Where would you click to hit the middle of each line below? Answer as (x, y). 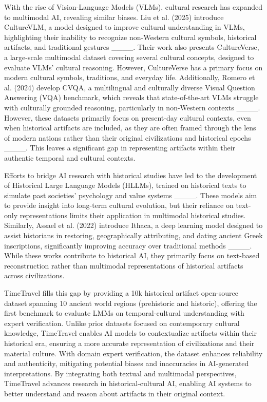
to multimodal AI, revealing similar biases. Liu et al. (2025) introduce (114, 17)
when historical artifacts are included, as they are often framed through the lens (130, 128)
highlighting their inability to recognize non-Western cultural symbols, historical (130, 37)
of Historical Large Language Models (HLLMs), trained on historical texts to (125, 185)
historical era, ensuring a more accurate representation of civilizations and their (129, 343)
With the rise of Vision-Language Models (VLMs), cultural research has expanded (133, 7)
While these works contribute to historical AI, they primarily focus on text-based (132, 255)
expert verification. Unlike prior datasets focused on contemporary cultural (122, 323)
